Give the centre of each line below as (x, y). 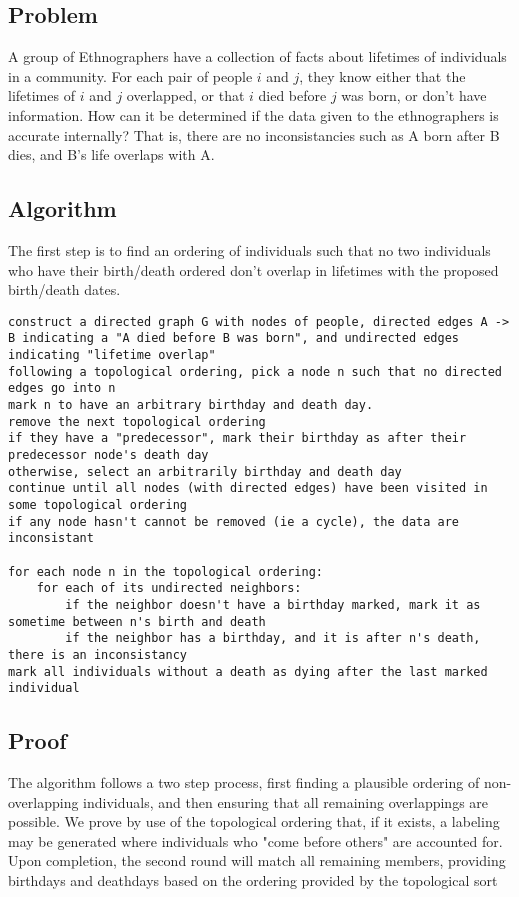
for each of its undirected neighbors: (169, 588)
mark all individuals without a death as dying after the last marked (248, 671)
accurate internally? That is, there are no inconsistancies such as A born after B (254, 134)
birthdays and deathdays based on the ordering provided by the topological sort (253, 880)
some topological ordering (97, 504)
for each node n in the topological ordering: (165, 571)
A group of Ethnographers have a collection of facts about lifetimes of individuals (257, 56)
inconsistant (51, 538)
